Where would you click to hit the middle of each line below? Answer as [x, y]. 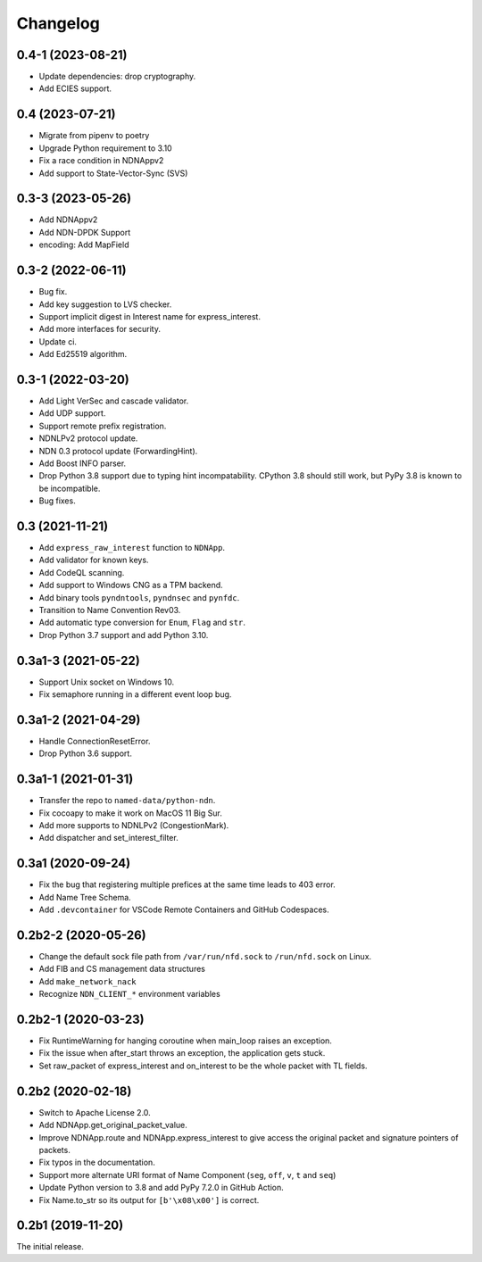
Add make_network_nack [88, 981]
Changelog [58, 23]
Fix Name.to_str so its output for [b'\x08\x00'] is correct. [149, 1200]
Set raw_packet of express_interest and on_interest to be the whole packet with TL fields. [203, 1066]
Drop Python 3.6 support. [86, 753]
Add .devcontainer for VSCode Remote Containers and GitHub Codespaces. [184, 909]
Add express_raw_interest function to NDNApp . [132, 548]
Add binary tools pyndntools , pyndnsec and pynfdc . [139, 597]
